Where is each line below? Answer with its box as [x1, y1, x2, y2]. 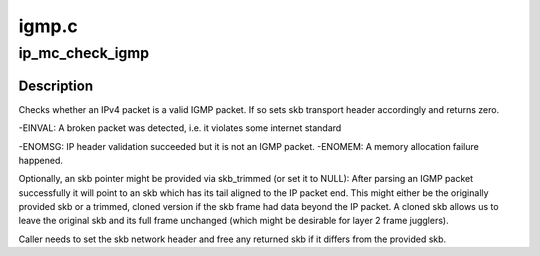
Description [18, 77, 94, 94]
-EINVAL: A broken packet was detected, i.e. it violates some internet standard [18, 122, 342, 134]
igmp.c [18, 15, 79, 37]
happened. [18, 154, 64, 166]
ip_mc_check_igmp [18, 44, 150, 62]
